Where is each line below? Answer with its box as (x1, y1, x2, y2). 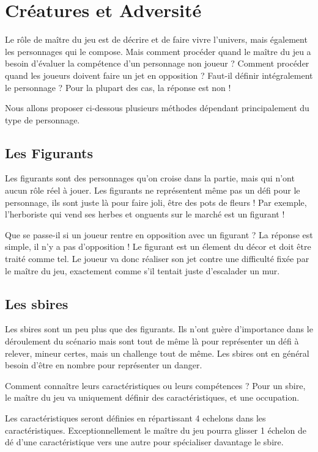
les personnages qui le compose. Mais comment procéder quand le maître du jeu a (5, 45, 311, 57)
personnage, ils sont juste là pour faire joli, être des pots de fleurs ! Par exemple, (5, 195, 307, 208)
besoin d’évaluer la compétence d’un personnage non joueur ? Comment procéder (5, 57, 309, 70)
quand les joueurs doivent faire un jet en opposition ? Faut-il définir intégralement (5, 68, 313, 81)
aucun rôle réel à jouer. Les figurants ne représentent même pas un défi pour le (5, 184, 300, 197)
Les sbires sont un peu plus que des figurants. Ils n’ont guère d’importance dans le (5, 323, 313, 335)
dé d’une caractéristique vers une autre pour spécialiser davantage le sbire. (5, 436, 284, 448)
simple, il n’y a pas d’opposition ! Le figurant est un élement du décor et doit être (5, 240, 311, 253)
